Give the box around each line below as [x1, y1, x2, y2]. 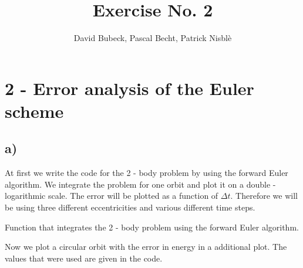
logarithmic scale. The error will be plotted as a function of [5, 189, 218, 202]
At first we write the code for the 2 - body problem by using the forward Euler [5, 167, 288, 179]
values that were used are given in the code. [5, 252, 163, 264]
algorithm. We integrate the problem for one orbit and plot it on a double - [5, 178, 276, 190]
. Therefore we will [230, 189, 298, 202]
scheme [5, 99, 64, 123]
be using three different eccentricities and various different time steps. [5, 201, 255, 213]
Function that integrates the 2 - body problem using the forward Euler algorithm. [5, 220, 299, 233]
